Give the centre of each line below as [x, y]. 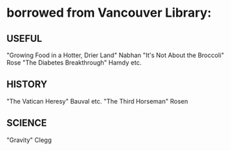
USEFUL [24, 39]
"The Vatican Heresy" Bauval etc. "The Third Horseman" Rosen [97, 101]
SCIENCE [27, 123]
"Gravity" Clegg [29, 140]
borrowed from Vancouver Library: [109, 13]
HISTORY [27, 85]
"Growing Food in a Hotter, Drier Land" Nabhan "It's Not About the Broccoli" [115, 55]
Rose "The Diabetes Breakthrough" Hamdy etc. [74, 63]
